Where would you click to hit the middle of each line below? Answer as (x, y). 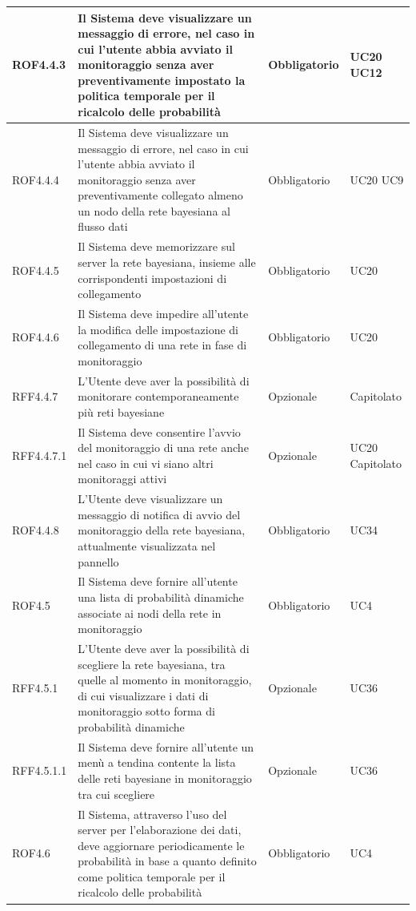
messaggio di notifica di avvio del (159, 514)
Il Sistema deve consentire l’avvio (159, 431)
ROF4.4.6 (36, 337)
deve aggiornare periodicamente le (161, 845)
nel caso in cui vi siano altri (146, 463)
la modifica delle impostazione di (158, 329)
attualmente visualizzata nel (147, 546)
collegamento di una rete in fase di (162, 345)
